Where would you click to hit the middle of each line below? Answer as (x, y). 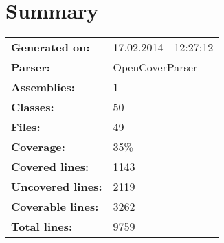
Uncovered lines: (57, 187)
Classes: (33, 107)
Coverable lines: (55, 207)
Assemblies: (43, 87)
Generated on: (51, 47)
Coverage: (38, 147)
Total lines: (42, 227)
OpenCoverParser (155, 67)
